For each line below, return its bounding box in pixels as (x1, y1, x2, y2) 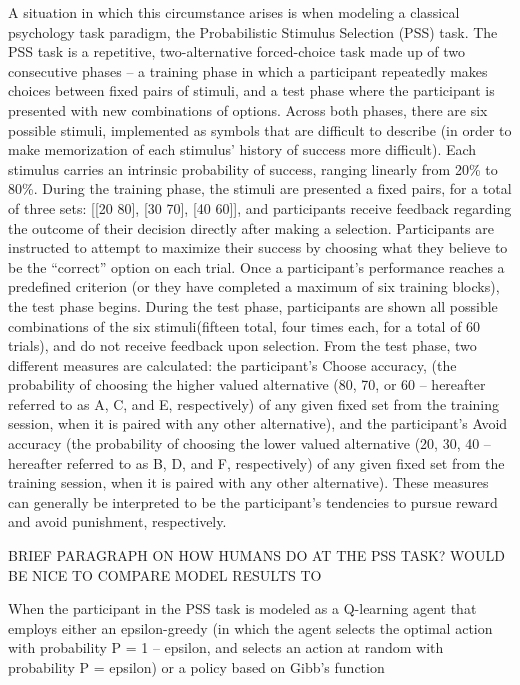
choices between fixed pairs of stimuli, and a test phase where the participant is (8, 80, 495, 101)
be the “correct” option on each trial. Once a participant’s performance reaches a (8, 256, 505, 277)
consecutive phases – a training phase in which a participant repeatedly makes (8, 60, 488, 81)
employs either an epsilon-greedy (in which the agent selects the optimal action (8, 617, 493, 638)
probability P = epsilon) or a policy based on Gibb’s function (8, 657, 385, 677)
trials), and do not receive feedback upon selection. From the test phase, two (8, 335, 477, 356)
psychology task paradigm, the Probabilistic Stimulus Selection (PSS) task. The (8, 21, 498, 42)
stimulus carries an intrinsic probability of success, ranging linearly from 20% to (8, 158, 498, 179)
